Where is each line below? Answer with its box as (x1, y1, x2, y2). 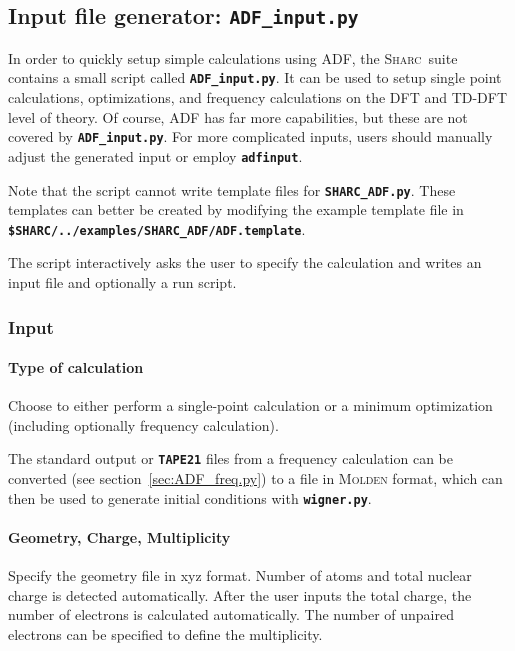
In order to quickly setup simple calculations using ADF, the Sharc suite (8, 47, 458, 68)
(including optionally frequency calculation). (8, 414, 279, 435)
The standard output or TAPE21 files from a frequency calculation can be (8, 448, 454, 469)
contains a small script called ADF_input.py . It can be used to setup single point (8, 67, 502, 88)
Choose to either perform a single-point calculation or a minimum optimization (8, 395, 493, 416)
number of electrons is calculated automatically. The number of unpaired (8, 604, 454, 625)
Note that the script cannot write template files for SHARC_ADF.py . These (8, 179, 456, 200)
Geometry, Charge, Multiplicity (8, 526, 231, 547)
